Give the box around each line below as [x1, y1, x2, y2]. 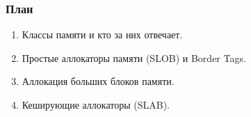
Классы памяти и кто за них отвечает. [22, 27, 183, 42]
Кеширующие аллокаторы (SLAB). [22, 97, 170, 111]
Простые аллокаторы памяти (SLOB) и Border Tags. [22, 50, 246, 65]
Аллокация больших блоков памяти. [22, 74, 175, 88]
